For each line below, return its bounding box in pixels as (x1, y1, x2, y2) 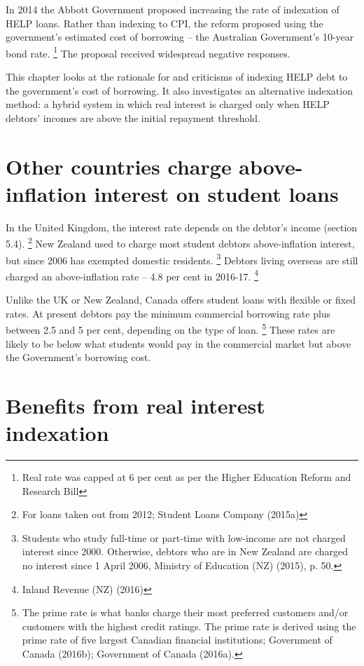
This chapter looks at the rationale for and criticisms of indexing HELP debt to (6, 69, 348, 84)
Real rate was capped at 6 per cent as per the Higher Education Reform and (22, 470, 351, 484)
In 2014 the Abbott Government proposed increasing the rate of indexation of (6, 2, 339, 16)
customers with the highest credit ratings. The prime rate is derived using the (22, 618, 356, 633)
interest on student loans (94, 179, 339, 208)
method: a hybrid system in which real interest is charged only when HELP (6, 97, 330, 111)
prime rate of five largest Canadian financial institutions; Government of (22, 632, 332, 647)
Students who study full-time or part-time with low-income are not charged (22, 530, 346, 545)
